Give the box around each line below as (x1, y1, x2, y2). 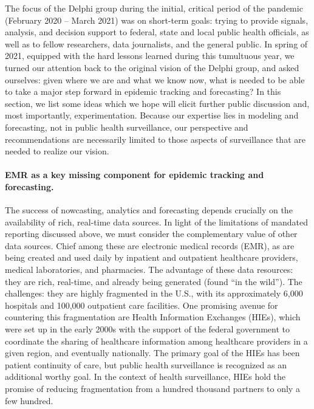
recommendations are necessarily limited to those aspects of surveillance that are (5, 132, 305, 145)
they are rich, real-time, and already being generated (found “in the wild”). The (5, 275, 302, 287)
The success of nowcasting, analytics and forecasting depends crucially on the (5, 204, 293, 216)
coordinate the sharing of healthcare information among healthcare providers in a (5, 334, 308, 347)
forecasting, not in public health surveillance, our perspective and (5, 120, 248, 133)
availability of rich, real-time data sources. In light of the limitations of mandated (5, 215, 308, 228)
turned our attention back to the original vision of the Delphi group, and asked (5, 61, 299, 74)
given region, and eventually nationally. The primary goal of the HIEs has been (5, 346, 300, 359)
